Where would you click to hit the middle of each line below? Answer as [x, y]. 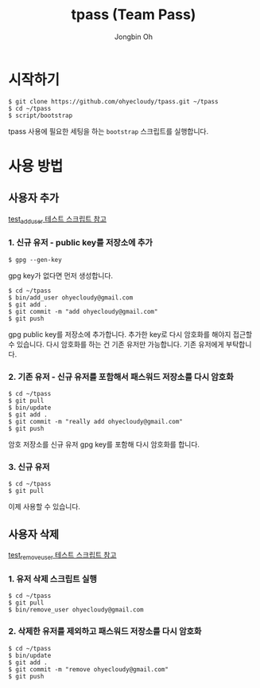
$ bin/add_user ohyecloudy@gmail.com [71, 297]
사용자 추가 [34, 198]
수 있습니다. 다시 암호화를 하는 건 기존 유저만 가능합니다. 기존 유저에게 [116, 344]
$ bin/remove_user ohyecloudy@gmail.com [76, 610]
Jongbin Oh [134, 37]
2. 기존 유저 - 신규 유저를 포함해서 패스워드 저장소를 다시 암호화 [121, 377]
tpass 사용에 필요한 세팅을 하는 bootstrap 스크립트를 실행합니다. [109, 131]
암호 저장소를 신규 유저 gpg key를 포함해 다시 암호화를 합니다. [104, 444]
